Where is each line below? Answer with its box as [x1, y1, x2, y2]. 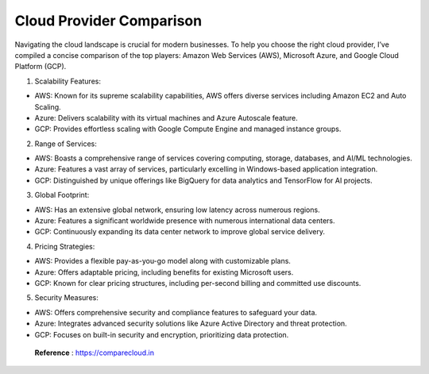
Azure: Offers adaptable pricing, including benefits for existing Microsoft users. [34, 267, 294, 277]
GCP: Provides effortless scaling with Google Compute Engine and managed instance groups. [34, 124, 342, 134]
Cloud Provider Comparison [14, 12, 203, 29]
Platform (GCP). [14, 62, 67, 71]
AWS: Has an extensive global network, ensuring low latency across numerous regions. [34, 205, 321, 214]
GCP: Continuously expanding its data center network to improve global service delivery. [34, 227, 326, 237]
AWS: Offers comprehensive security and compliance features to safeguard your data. [34, 307, 318, 317]
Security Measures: [34, 293, 99, 303]
